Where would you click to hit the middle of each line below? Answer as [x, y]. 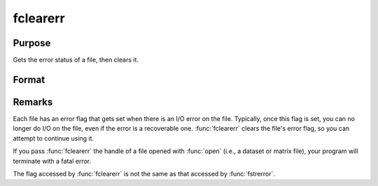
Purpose [32, 43]
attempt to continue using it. [54, 138]
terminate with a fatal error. [52, 161]
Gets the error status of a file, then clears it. [76, 60]
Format [29, 79]
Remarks [33, 102]
